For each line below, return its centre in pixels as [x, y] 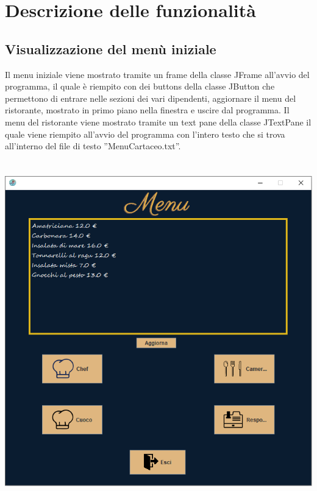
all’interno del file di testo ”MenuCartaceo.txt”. [93, 146]
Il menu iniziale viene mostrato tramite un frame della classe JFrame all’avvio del [157, 74]
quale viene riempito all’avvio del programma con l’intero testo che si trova [145, 134]
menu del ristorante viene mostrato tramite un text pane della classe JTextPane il [158, 122]
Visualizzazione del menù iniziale [111, 48]
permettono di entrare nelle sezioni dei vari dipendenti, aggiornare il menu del [151, 98]
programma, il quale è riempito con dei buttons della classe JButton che [140, 86]
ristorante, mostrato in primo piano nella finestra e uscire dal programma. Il [147, 110]
